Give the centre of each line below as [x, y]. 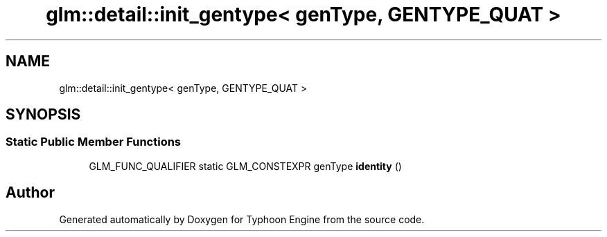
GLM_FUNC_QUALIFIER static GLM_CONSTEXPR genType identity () [245, 166]
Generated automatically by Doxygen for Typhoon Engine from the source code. [242, 219]
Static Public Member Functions [94, 142]
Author [30, 193]
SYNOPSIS [43, 115]
